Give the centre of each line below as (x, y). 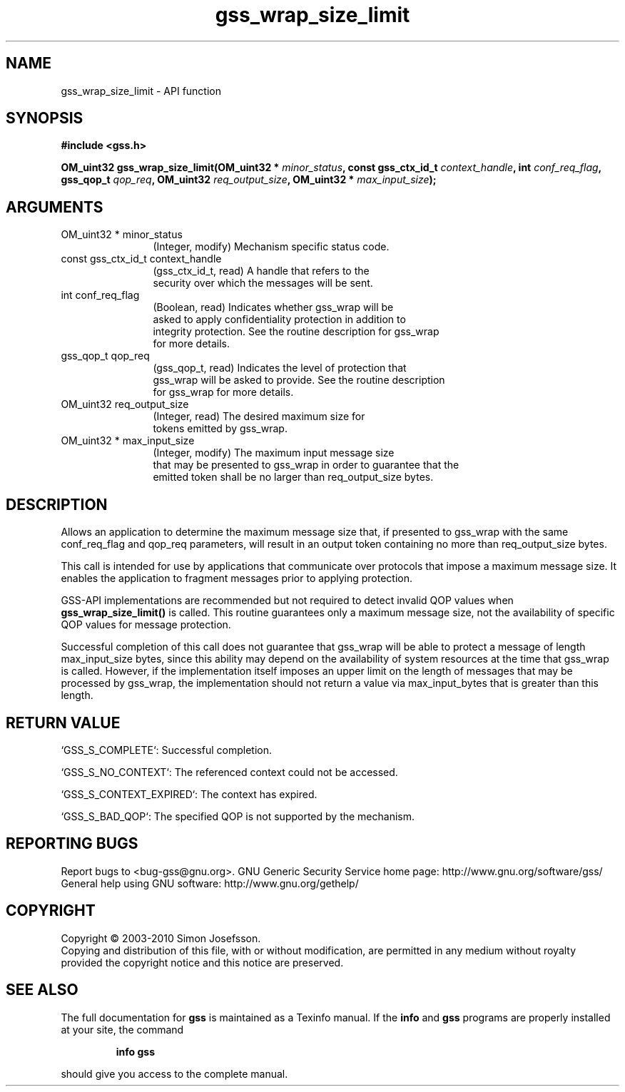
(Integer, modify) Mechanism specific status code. (271, 247)
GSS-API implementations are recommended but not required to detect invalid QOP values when (287, 601)
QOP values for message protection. (146, 625)
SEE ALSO (42, 990)
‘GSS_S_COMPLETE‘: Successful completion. (167, 750)
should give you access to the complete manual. (174, 1073)
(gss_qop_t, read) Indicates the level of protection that (280, 368)
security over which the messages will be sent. (263, 283)
